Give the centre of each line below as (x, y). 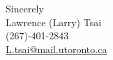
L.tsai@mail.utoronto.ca (56, 49)
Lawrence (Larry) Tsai (54, 22)
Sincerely (25, 8)
